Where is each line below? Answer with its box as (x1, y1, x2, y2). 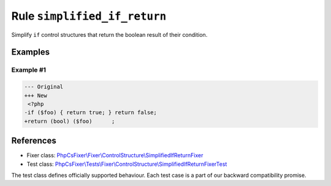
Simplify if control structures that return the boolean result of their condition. (11, 31, 208, 38)
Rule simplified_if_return (11, 9, 167, 23)
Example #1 (11, 66, 46, 74)
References (11, 136, 56, 146)
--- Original (24, 83, 64, 90)
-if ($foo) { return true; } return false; (24, 109, 158, 116)
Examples (11, 47, 50, 58)
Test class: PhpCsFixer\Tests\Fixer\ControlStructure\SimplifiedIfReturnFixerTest (26, 160, 227, 168)
